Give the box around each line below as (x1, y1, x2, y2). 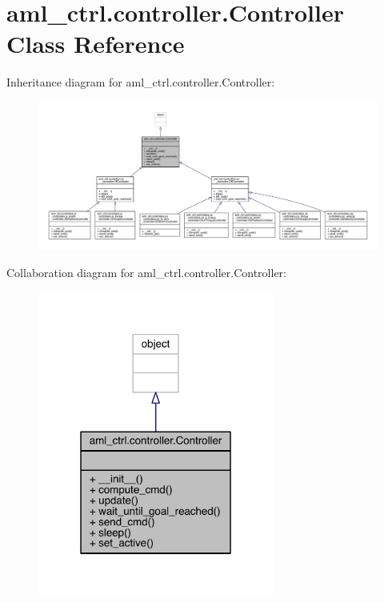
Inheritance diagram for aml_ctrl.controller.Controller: (6, 74, 275, 90)
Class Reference (6, 27, 185, 60)
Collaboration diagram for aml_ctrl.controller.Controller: (6, 263, 286, 280)
